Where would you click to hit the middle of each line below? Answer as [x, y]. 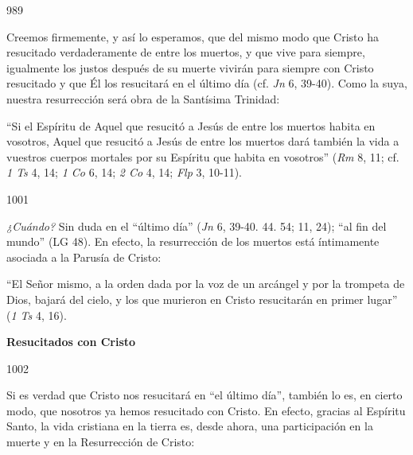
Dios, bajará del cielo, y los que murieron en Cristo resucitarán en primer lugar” [202, 299]
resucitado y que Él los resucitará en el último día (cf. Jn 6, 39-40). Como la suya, [207, 83]
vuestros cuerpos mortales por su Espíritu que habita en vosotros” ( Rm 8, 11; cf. [203, 156]
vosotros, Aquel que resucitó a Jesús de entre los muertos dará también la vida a [203, 141]
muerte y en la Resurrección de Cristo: [101, 442]
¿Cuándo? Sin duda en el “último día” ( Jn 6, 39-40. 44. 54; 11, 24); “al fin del [197, 226]
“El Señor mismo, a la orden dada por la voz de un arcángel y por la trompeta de [206, 284]
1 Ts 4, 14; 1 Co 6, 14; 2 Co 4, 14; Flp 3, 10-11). [125, 172]
